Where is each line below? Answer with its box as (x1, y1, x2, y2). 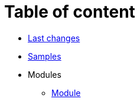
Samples (28, 51, 61, 61)
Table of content (4, 2, 135, 22)
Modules (28, 69, 61, 80)
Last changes (28, 32, 80, 43)
